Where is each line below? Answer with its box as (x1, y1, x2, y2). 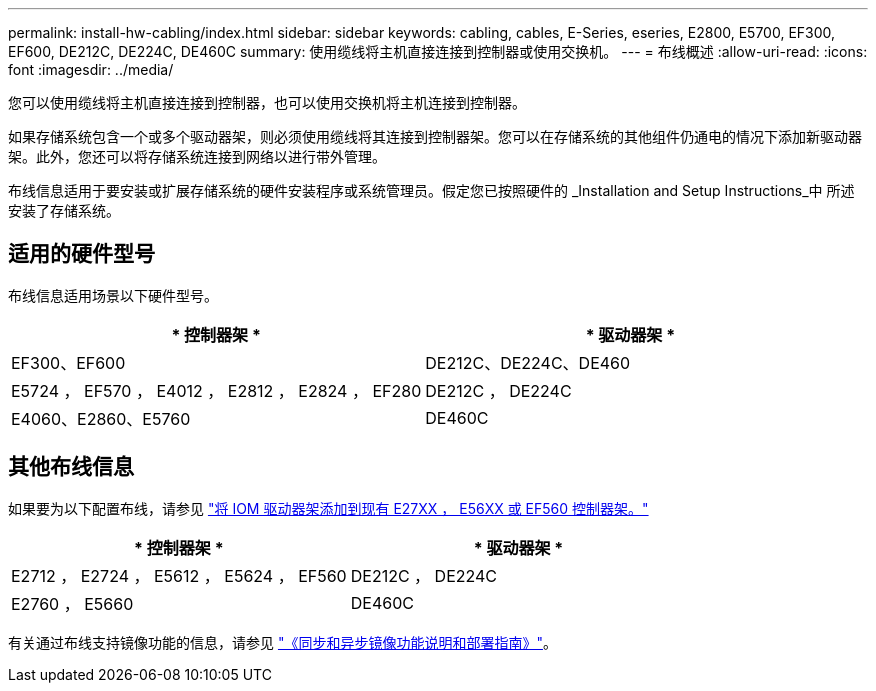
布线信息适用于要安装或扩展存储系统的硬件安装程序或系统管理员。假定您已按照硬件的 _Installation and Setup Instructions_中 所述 (8, 182, 855, 199)
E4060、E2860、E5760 (11, 408, 191, 429)
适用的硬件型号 (8, 241, 155, 267)
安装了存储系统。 (8, 202, 120, 219)
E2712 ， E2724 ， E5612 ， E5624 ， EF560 (11, 565, 347, 586)
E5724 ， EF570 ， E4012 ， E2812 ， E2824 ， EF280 (11, 380, 422, 401)
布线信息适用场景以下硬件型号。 (8, 286, 218, 304)
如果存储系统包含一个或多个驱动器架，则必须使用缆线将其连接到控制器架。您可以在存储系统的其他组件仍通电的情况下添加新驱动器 (8, 128, 862, 145)
